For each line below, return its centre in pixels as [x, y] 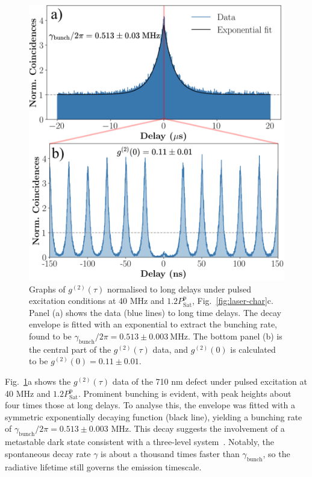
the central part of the [70, 349]
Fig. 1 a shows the [38, 381]
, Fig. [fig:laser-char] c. [233, 301]
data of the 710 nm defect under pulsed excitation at [210, 381]
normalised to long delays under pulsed [179, 289]
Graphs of [47, 289]
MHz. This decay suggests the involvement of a [198, 428]
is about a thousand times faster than [170, 453]
